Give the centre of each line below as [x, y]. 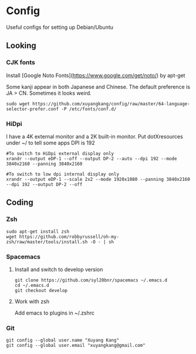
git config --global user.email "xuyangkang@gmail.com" [76, 346]
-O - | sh [102, 242]
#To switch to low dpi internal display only [62, 174]
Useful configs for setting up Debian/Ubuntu [60, 27]
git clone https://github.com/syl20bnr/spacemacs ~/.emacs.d [91, 280]
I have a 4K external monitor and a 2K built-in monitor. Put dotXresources [94, 136]
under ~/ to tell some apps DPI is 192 [50, 143]
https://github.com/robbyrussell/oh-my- [69, 237]
